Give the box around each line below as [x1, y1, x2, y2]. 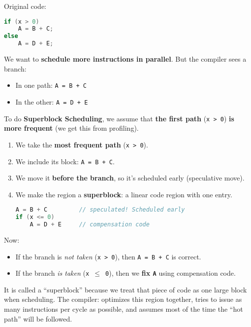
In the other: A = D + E [15, 96, 88, 107]
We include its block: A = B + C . [15, 156, 115, 166]
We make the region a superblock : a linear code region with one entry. [15, 189, 232, 199]
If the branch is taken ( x [15, 268, 90, 278]
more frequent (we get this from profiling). [4, 123, 139, 133]
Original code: [4, 1, 47, 11]
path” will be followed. [4, 313, 72, 324]
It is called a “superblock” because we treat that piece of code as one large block [4, 284, 247, 294]
